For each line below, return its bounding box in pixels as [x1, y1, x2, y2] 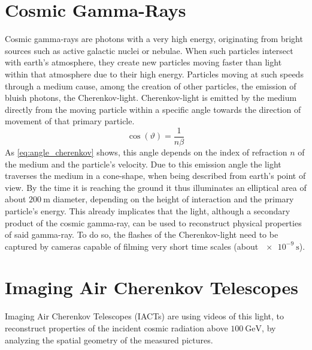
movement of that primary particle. [5, 115, 135, 127]
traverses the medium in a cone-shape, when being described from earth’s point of [5, 169, 306, 182]
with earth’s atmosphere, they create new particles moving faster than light [5, 56, 282, 68]
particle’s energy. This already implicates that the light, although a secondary [5, 204, 290, 217]
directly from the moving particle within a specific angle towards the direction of [5, 103, 301, 115]
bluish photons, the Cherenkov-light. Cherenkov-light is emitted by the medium [5, 91, 297, 104]
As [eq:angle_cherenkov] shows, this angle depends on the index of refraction [5, 145, 287, 158]
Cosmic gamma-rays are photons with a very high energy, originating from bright [5, 32, 303, 45]
